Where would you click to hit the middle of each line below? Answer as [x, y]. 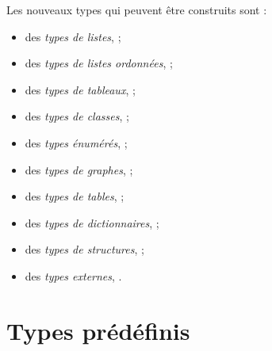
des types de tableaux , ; [80, 89]
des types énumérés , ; [76, 142]
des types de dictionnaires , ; [92, 222]
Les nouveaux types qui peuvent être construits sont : [137, 10]
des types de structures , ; [84, 249]
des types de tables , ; [75, 196]
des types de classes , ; [77, 116]
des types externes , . [73, 275]
